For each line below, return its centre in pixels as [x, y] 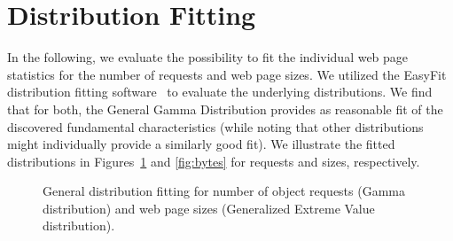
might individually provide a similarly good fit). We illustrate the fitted [201, 144]
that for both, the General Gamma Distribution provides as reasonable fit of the [225, 109]
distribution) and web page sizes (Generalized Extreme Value [209, 208]
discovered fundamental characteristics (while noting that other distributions [215, 126]
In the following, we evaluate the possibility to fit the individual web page [208, 57]
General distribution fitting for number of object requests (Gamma [224, 191]
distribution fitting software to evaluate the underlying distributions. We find [220, 92]
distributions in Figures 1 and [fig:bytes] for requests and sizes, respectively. [214, 161]
